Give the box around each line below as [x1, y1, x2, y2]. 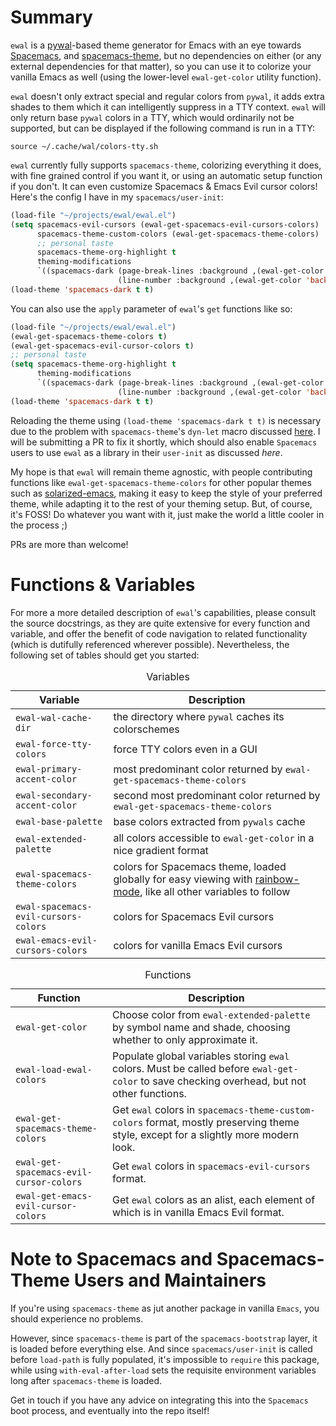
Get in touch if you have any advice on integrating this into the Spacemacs [10, 1394, 309, 1406]
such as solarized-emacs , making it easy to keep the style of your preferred [10, 487, 323, 499]
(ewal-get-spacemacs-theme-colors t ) [10, 331, 168, 341]
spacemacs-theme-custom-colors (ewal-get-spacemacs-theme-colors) [36, 229, 320, 239]
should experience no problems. [10, 1312, 144, 1325]
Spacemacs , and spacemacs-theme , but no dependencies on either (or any [10, 49, 322, 61]
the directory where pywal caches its [113, 709, 285, 723]
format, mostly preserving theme [145, 1115, 300, 1129]
